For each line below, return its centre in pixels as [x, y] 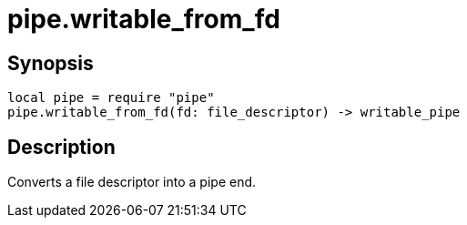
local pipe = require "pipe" [111, 98]
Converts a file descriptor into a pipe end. [132, 182]
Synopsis [51, 63]
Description [61, 147]
